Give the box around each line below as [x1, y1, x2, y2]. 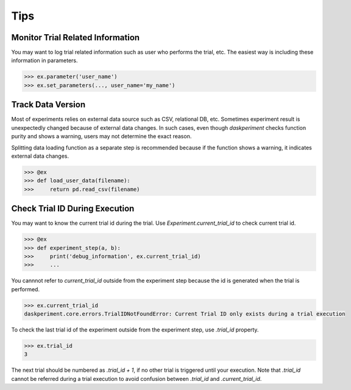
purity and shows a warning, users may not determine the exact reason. [11, 133, 192, 140]
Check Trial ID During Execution [11, 204, 135, 214]
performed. [11, 285, 40, 292]
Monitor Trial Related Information [11, 32, 140, 43]
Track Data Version [11, 99, 85, 110]
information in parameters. [11, 57, 79, 64]
